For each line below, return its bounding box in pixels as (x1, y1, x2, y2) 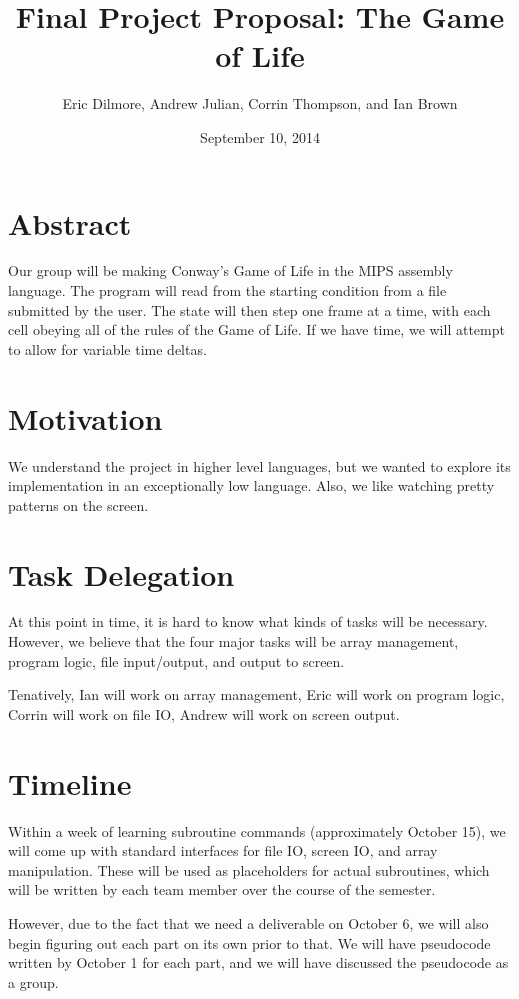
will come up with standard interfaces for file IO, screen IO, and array (8, 840, 438, 861)
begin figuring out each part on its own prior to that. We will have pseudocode (8, 932, 491, 953)
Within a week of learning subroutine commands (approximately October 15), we (8, 820, 506, 841)
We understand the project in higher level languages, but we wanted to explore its (8, 455, 511, 476)
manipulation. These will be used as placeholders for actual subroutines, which (8, 859, 490, 880)
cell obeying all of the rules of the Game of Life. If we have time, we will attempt (8, 319, 505, 340)
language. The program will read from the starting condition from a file (8, 280, 447, 301)
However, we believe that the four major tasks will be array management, (8, 631, 459, 652)
